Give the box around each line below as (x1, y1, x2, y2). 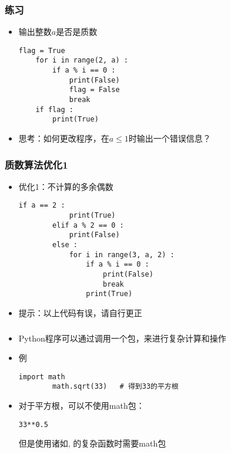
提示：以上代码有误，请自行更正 (18, 307, 142, 319)
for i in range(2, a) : (35, 56, 128, 65)
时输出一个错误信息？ (128, 132, 211, 145)
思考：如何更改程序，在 (18, 132, 109, 145)
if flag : (35, 105, 73, 114)
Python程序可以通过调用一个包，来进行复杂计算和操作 (18, 331, 226, 344)
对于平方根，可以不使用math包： (18, 399, 145, 412)
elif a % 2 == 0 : (52, 221, 124, 229)
